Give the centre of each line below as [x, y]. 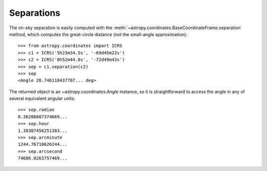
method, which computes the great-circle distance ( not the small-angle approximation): [98, 34]
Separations [35, 13]
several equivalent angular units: [42, 98]
